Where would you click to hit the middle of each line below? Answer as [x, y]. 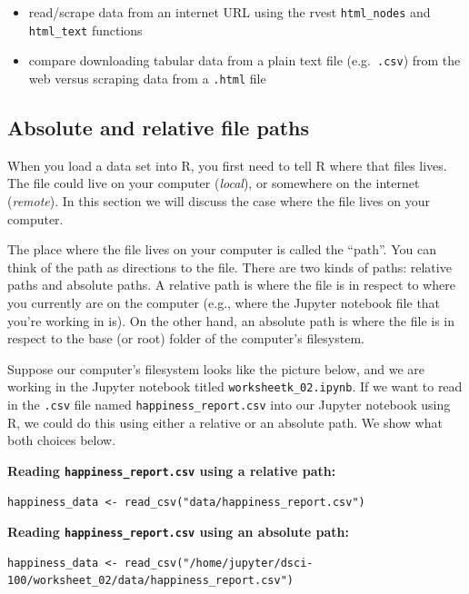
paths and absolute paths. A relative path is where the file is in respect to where [231, 285]
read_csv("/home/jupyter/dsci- [219, 563]
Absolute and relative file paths [158, 128]
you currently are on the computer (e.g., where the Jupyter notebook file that [224, 302]
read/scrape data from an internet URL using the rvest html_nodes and [230, 12]
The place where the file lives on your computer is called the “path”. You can [222, 249]
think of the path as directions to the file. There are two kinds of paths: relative [230, 267]
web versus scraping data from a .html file [147, 78]
